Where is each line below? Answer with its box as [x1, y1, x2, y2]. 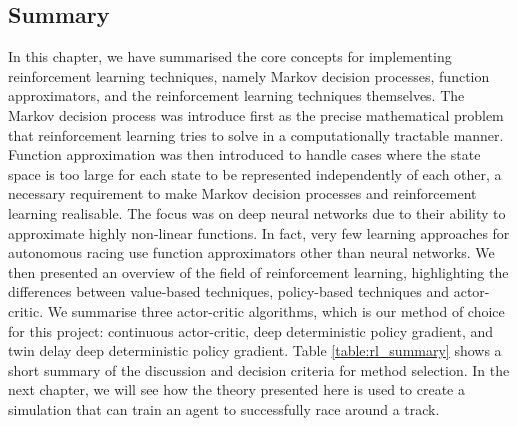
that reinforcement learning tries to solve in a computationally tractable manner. [8, 124, 504, 145]
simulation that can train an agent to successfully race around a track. [8, 398, 440, 419]
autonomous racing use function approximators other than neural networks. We [8, 242, 495, 263]
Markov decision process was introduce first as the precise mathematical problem [8, 104, 504, 125]
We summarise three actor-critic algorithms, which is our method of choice [47, 300, 505, 321]
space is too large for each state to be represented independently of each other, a [8, 163, 502, 184]
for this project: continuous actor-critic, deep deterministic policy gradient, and [8, 320, 494, 341]
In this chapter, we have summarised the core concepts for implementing [8, 46, 452, 67]
